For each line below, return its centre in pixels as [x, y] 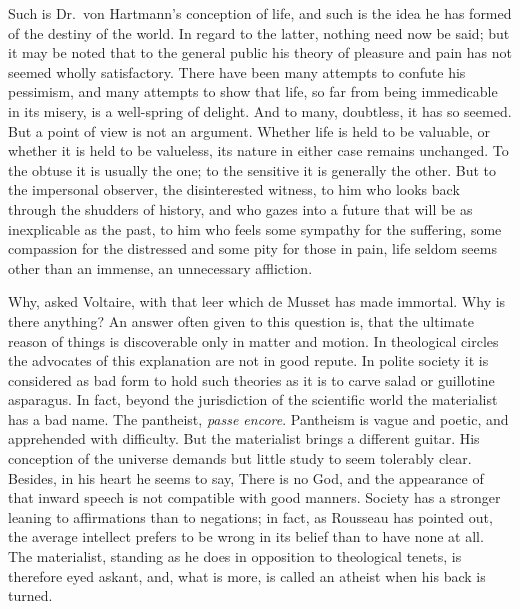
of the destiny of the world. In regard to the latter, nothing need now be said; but [259, 32]
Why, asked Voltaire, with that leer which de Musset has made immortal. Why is [257, 301]
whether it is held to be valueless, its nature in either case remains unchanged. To [258, 150]
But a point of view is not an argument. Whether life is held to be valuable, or [249, 130]
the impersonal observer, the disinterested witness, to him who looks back [234, 189]
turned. [30, 595]
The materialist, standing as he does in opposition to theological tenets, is [235, 556]
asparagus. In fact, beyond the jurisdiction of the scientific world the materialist [253, 399]
